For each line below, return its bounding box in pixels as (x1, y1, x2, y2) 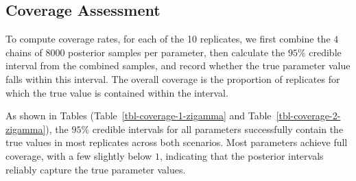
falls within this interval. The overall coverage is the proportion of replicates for (5, 71, 340, 86)
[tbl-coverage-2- (276, 108, 341, 123)
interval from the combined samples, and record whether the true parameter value (5, 58, 351, 73)
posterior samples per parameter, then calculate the (68, 45, 285, 59)
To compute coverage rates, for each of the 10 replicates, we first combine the (5, 32, 331, 46)
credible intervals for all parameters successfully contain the (92, 121, 344, 136)
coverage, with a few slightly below (5, 148, 152, 162)
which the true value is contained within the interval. (5, 85, 228, 99)
